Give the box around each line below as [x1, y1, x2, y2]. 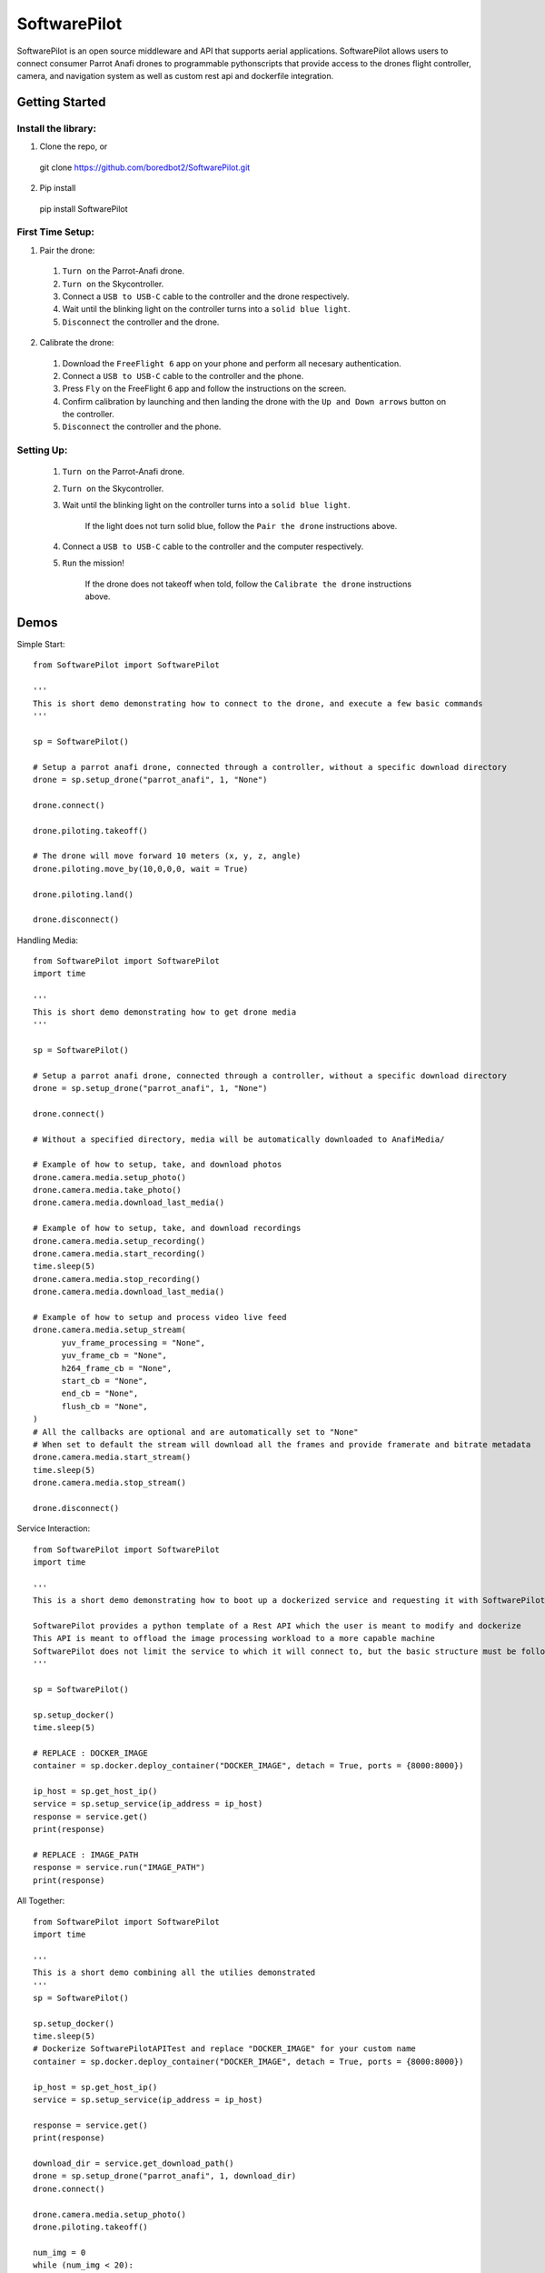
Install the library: [16, 123, 97, 135]
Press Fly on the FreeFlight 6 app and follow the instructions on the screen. [62, 383, 347, 395]
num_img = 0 [33, 2247, 86, 2258]
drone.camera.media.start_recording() [33, 1248, 206, 1259]
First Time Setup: [16, 225, 95, 238]
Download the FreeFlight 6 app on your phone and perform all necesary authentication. [62, 357, 401, 368]
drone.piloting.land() [33, 889, 134, 899]
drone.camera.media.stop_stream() [33, 1477, 186, 1488]
